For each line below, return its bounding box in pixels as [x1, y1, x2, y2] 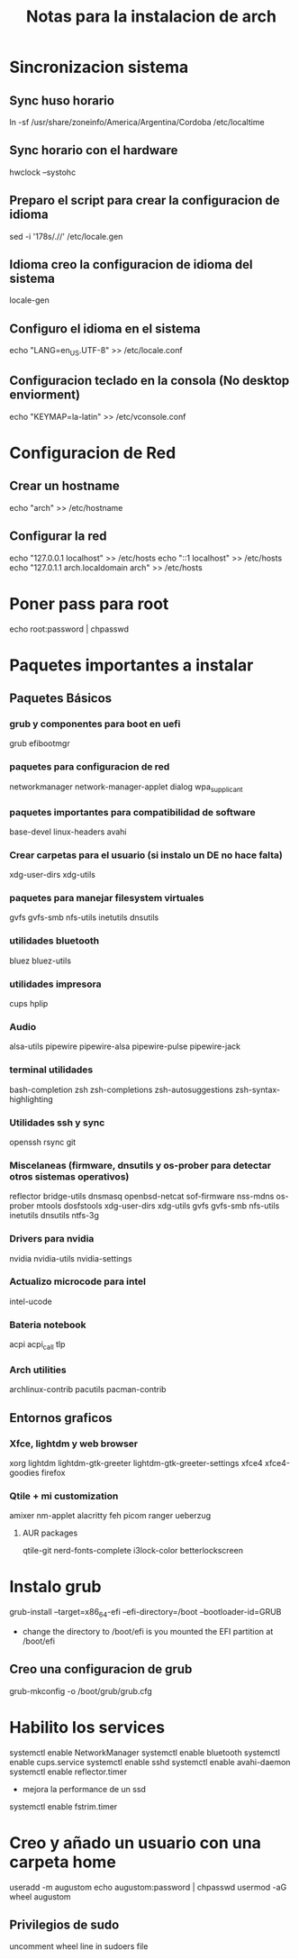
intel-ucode [9, 1296, 52, 1307]
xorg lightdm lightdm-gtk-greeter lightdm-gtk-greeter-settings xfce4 [9, 1457, 263, 1468]
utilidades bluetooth [9, 934, 100, 947]
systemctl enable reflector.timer [9, 1766, 128, 1777]
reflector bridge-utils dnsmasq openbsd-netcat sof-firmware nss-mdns [9, 1191, 275, 1202]
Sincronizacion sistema [9, 57, 189, 77]
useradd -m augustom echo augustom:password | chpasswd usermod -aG [9, 1882, 287, 1892]
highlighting [9, 1093, 54, 1105]
